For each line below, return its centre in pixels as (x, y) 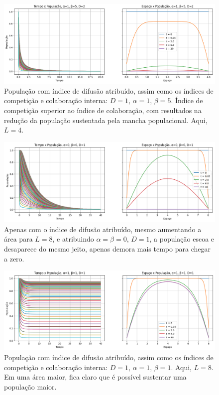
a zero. (14, 258)
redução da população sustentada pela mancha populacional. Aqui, (106, 120)
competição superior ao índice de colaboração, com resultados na (103, 110)
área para (18, 239)
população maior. (30, 386)
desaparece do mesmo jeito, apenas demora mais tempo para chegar (107, 249)
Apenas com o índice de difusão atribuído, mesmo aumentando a (103, 229)
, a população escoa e (182, 239)
